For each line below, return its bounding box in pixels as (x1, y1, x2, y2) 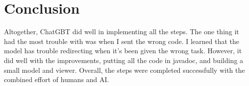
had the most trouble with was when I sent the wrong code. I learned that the (4, 36, 240, 46)
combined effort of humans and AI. (4, 74, 110, 85)
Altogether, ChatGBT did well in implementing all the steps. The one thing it (4, 26, 239, 37)
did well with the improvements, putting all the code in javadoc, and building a (4, 55, 244, 65)
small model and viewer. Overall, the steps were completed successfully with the (4, 64, 245, 75)
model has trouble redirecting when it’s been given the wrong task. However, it (4, 45, 242, 56)
